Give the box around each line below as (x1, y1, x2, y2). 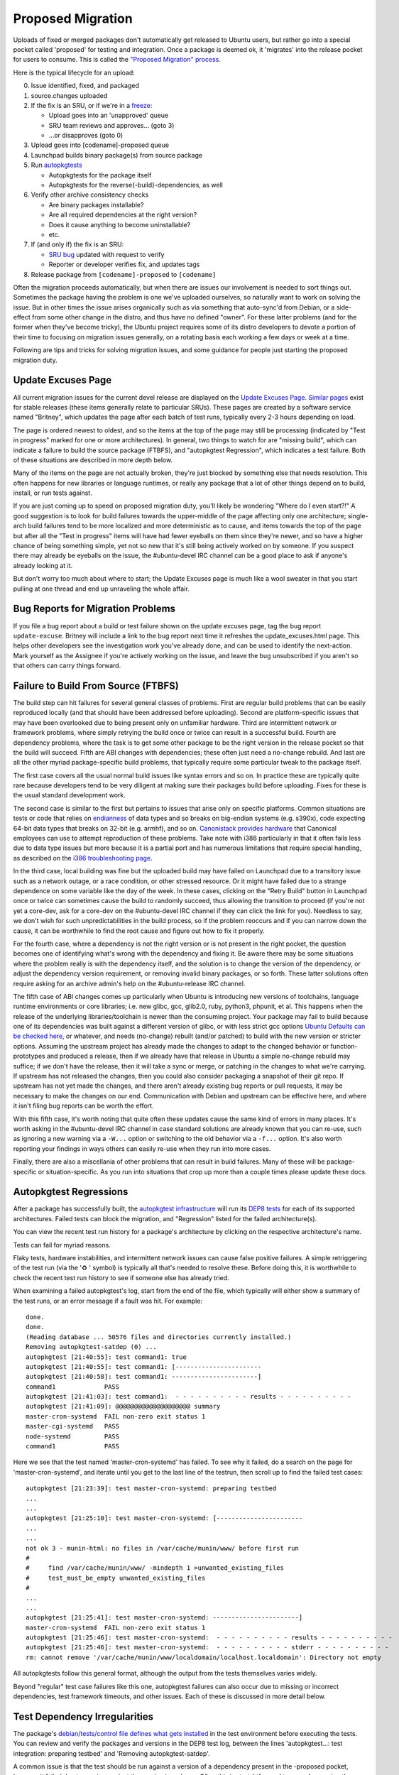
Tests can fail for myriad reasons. (13, 1240, 111, 1249)
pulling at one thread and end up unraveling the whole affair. (13, 584, 190, 593)
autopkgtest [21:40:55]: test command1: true (26, 1353, 187, 1361)
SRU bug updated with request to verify (48, 250, 165, 258)
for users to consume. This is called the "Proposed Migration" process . (13, 55, 222, 64)
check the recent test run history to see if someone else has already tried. (13, 1273, 230, 1282)
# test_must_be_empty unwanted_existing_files (26, 1573, 206, 1582)
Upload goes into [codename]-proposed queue (31, 141, 170, 149)
